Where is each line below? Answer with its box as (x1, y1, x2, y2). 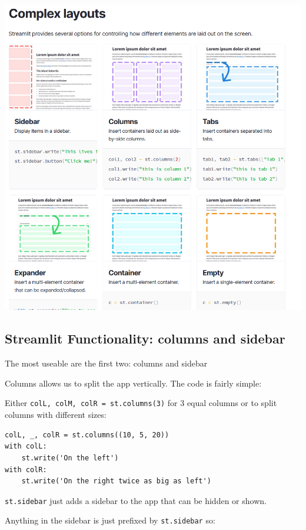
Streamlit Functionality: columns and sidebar (5, 329, 285, 348)
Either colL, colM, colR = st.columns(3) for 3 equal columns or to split (5, 397, 277, 409)
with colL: (5, 442, 47, 451)
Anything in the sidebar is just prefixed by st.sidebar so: (5, 514, 215, 526)
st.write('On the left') (21, 453, 119, 462)
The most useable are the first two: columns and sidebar (5, 357, 208, 369)
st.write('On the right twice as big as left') (21, 477, 211, 486)
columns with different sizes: (5, 408, 107, 421)
